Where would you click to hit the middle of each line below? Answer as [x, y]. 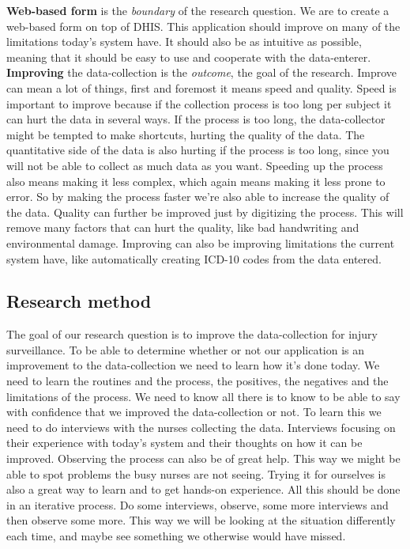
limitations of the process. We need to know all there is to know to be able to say [203, 396]
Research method [79, 301]
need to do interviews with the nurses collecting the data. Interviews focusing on [201, 427]
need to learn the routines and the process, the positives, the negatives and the [197, 381]
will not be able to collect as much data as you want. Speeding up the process [195, 165]
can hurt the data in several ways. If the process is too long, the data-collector [196, 119]
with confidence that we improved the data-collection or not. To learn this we [194, 412]
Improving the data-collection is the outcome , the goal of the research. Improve [201, 72]
